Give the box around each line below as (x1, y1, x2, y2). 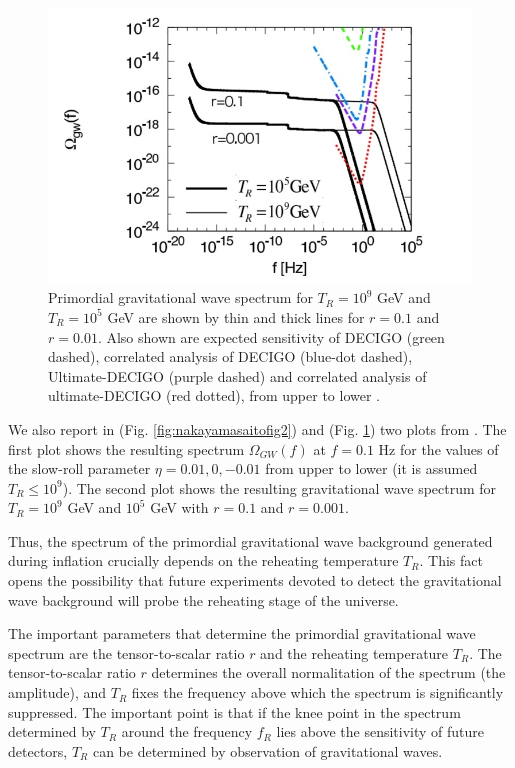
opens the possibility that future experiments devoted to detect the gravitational (8, 570, 502, 591)
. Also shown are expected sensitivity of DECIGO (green (97, 326, 445, 347)
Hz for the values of (378, 438, 499, 459)
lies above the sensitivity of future (276, 721, 485, 742)
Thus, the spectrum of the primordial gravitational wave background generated (8, 530, 493, 551)
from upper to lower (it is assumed (265, 458, 478, 479)
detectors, (8, 740, 68, 761)
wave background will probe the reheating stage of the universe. (8, 589, 399, 610)
